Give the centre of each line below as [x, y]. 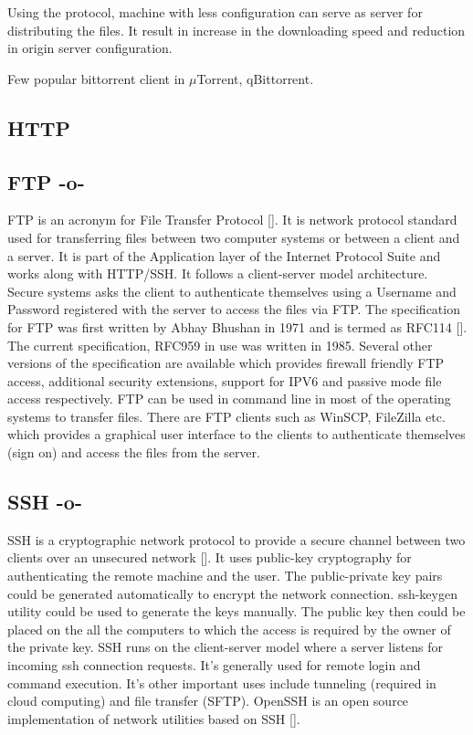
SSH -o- [45, 502]
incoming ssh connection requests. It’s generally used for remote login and [214, 665]
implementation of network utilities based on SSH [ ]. [154, 718]
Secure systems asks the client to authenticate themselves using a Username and [232, 291]
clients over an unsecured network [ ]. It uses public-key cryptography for [210, 557]
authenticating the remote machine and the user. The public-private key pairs [225, 576]
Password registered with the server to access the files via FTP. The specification [234, 309]
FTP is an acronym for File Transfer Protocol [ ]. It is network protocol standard [232, 220]
